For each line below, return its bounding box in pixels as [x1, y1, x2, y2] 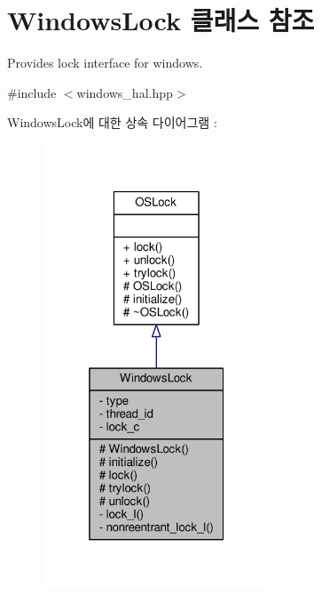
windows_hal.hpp [76, 83, 173, 101]
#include [7, 83, 57, 101]
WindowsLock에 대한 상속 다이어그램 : [7, 113, 217, 132]
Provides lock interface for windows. [7, 53, 203, 72]
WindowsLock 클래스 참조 [7, 2, 315, 38]
